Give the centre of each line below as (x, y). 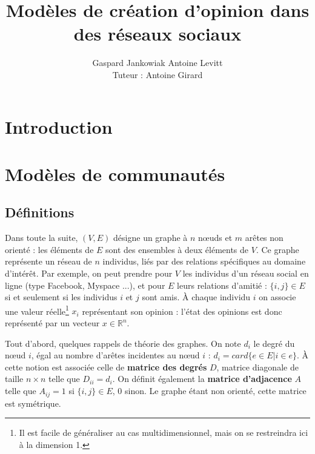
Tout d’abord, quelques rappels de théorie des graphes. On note (123, 343)
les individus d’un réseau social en (246, 273)
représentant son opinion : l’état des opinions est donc (182, 311)
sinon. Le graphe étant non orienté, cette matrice (216, 391)
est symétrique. (33, 403)
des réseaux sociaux (157, 34)
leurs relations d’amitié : (222, 285)
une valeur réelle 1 (37, 310)
